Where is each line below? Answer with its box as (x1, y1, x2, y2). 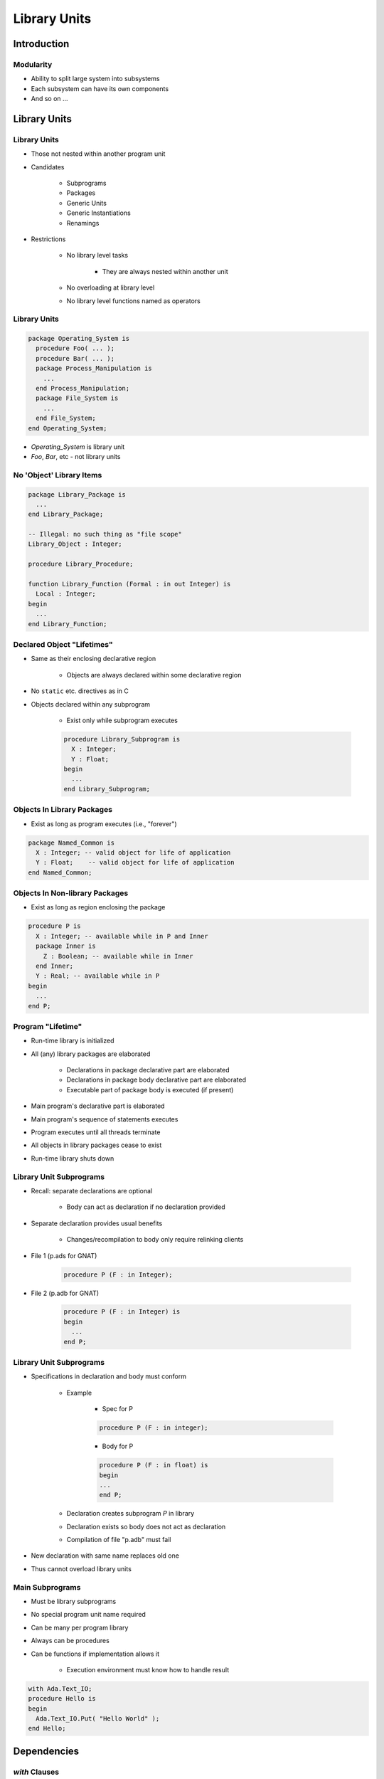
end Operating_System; (28, 424, 107, 432)
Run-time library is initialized (31, 1036, 114, 1045)
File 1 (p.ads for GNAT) (31, 1251, 97, 1260)
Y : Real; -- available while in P (36, 972, 160, 980)
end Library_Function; (28, 620, 107, 628)
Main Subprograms (13, 1582, 81, 1592)
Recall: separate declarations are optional (31, 1186, 153, 1195)
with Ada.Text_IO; (28, 1684, 92, 1693)
